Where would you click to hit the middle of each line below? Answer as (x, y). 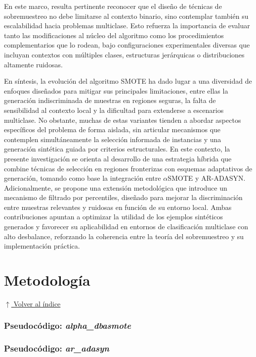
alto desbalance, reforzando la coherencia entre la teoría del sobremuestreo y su (124, 236)
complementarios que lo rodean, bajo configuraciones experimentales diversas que (127, 45)
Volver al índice (37, 303)
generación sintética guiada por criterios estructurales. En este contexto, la (117, 149)
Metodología (47, 280)
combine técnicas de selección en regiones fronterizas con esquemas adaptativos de (128, 168)
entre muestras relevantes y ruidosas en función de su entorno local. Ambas (118, 207)
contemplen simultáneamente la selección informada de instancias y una (113, 139)
